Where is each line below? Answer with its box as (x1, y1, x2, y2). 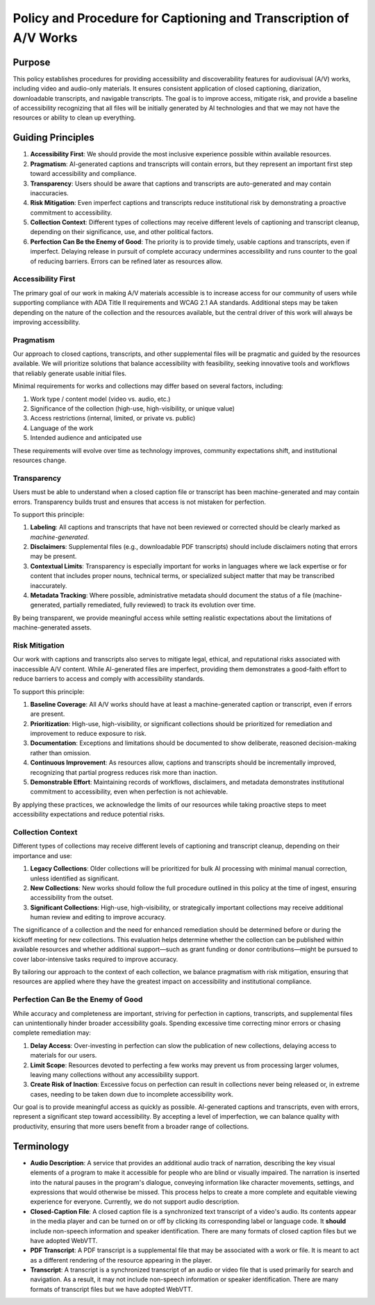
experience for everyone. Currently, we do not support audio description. (30, 1197, 240, 1206)
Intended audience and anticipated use (30, 434, 142, 442)
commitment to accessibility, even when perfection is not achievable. (30, 787, 228, 796)
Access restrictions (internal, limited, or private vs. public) (30, 414, 196, 422)
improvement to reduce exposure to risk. (30, 730, 147, 738)
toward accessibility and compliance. (30, 170, 137, 178)
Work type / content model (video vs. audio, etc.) (30, 395, 171, 403)
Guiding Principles (12, 132, 95, 144)
